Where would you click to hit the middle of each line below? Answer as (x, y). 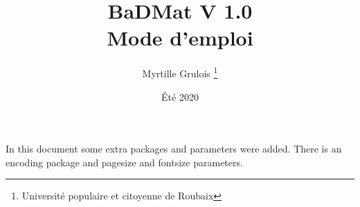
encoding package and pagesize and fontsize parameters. (124, 162)
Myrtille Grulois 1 (180, 72)
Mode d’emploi (180, 38)
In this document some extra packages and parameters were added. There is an (174, 149)
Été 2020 (180, 96)
